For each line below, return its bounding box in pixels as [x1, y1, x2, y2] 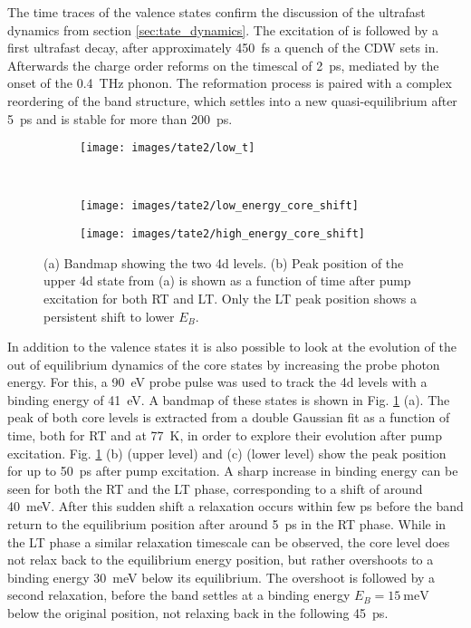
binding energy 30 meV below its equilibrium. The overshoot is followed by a [7, 567, 436, 586]
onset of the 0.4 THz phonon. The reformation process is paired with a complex [7, 73, 452, 92]
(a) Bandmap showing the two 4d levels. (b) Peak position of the [43, 253, 404, 272]
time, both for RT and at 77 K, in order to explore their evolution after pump [7, 426, 442, 445]
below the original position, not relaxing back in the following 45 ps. [7, 604, 389, 622]
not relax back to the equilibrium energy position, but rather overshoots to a [7, 550, 434, 569]
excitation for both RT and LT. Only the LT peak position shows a [43, 288, 417, 307]
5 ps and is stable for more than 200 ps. [7, 109, 233, 128]
